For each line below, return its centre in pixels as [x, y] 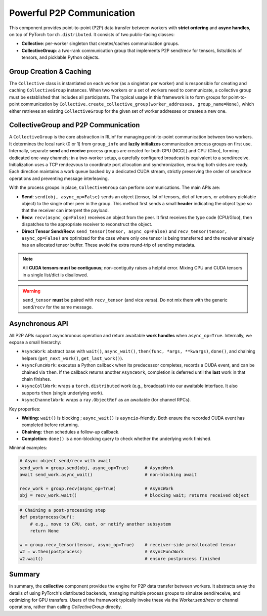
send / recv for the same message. [58, 307]
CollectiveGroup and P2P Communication [75, 125]
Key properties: [25, 409]
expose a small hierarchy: [35, 342]
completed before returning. [50, 425]
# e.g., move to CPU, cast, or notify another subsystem [100, 524]
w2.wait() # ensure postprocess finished [120, 558]
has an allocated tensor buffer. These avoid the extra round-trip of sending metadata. [109, 245]
